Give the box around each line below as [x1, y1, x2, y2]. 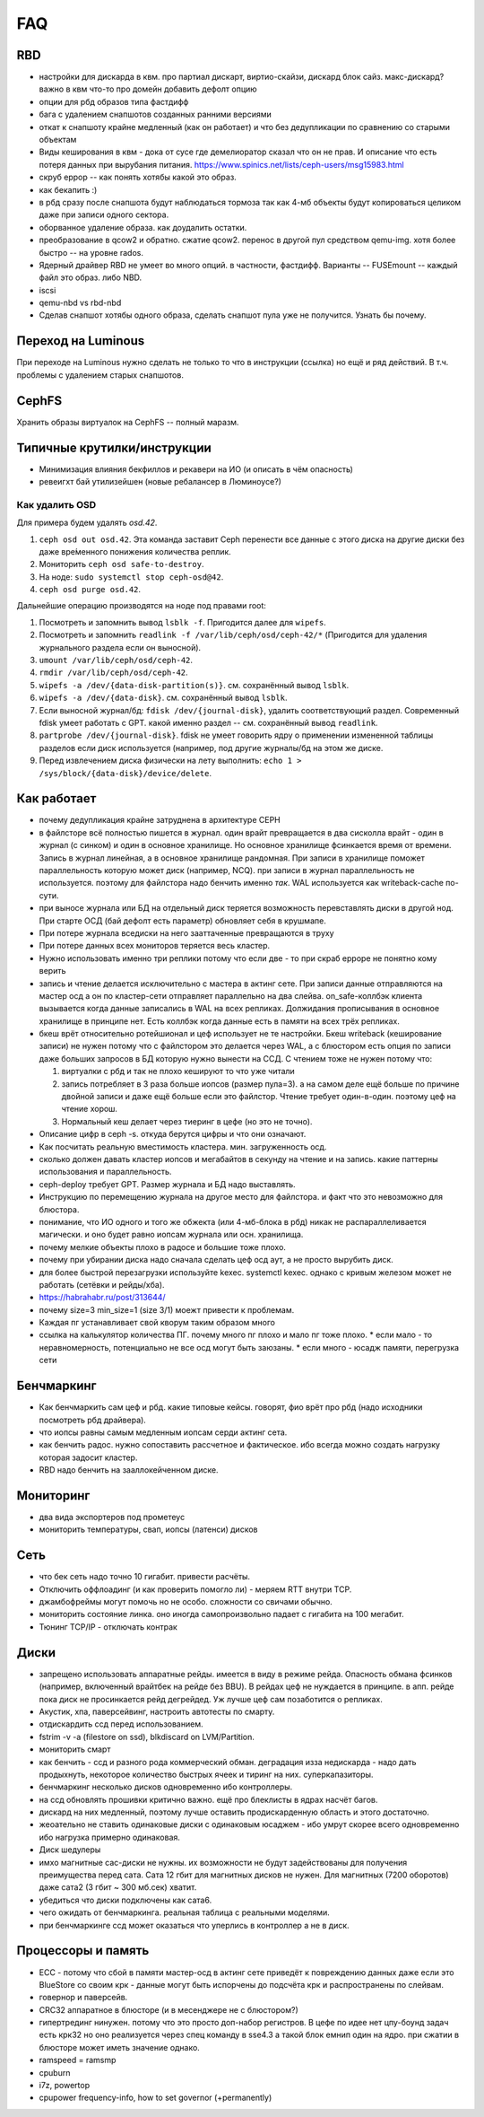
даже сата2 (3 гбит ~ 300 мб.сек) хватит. [39, 1882, 197, 1893]
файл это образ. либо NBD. [39, 272, 143, 283]
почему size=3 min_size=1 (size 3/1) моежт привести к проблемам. [39, 1304, 295, 1315]
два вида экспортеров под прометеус [39, 1512, 186, 1523]
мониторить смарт [39, 1744, 111, 1754]
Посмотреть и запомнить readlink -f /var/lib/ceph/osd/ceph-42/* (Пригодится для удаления [39, 629, 428, 641]
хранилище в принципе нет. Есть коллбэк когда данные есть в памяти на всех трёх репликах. [39, 1015, 401, 1027]
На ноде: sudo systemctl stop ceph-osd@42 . [39, 571, 224, 582]
